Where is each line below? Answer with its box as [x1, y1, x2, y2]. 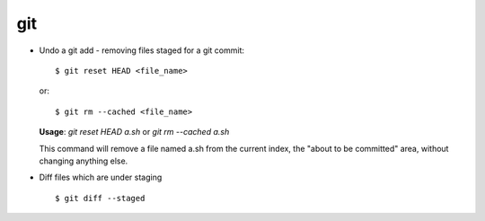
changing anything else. [39, 155, 128, 166]
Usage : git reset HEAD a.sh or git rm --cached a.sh [39, 127, 230, 137]
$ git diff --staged [55, 193, 145, 203]
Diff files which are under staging [39, 172, 163, 183]
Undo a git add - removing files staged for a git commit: [39, 45, 245, 56]
